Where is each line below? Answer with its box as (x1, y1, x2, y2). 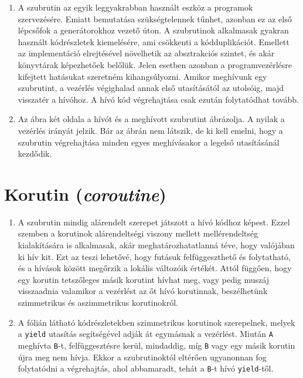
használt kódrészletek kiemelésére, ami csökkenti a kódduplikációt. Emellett (18, 35, 290, 48)
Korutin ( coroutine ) (4, 181, 166, 206)
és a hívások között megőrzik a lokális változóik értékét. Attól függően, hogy (18, 262, 292, 274)
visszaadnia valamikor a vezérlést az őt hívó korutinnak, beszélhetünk (18, 285, 268, 297)
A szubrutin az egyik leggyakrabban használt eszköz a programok (18, 1, 253, 13)
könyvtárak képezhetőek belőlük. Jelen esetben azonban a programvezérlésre (18, 58, 292, 70)
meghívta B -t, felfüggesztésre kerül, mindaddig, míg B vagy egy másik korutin (18, 339, 295, 351)
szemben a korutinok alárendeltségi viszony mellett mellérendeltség (18, 227, 258, 239)
